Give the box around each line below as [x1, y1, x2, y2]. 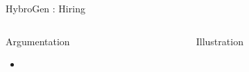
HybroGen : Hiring [6, 1, 85, 15]
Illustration [196, 34, 243, 48]
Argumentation [6, 34, 70, 48]
